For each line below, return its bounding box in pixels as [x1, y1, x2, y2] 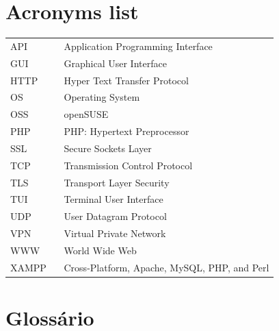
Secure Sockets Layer [64, 140, 152, 155]
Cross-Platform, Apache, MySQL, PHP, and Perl [64, 260, 269, 274]
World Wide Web [64, 243, 137, 257]
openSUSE [64, 107, 109, 121]
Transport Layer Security [64, 175, 170, 189]
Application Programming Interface [64, 38, 213, 53]
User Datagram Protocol [64, 209, 167, 223]
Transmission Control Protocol [64, 158, 193, 172]
